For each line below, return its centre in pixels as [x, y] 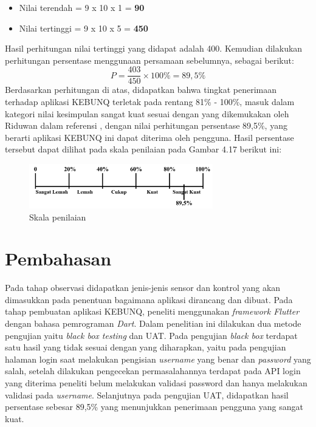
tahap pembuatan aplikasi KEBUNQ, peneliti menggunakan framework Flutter [152, 311]
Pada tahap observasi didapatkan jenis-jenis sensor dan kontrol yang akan [143, 288]
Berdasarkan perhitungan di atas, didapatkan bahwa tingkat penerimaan [141, 90]
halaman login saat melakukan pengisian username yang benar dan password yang [158, 359]
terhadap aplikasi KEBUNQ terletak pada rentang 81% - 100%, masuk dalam [150, 102]
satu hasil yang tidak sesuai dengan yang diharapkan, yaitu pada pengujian [146, 347]
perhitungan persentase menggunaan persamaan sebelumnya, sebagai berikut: [149, 60]
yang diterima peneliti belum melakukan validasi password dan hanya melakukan [156, 382]
